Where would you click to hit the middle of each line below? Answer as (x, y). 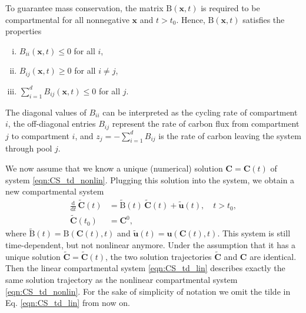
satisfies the (264, 19)
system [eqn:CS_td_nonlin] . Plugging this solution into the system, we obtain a (150, 179)
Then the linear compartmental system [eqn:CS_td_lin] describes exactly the (145, 268)
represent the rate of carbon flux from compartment (206, 123)
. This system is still (254, 233)
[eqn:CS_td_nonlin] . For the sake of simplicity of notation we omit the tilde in (148, 291)
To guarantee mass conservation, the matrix (84, 8)
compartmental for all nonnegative (67, 19)
